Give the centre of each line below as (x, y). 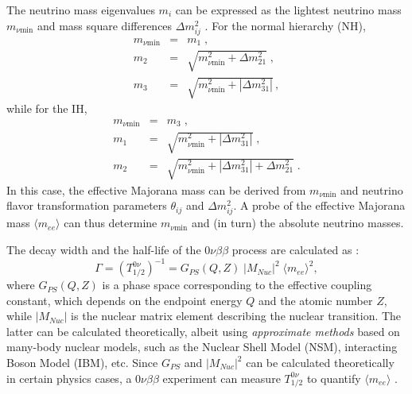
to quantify (334, 378)
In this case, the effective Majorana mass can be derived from (156, 189)
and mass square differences (105, 25)
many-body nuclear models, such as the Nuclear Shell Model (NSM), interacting (202, 347)
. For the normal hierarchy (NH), (285, 25)
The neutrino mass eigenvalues (81, 10)
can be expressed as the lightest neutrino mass (288, 10)
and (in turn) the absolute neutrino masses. (297, 223)
